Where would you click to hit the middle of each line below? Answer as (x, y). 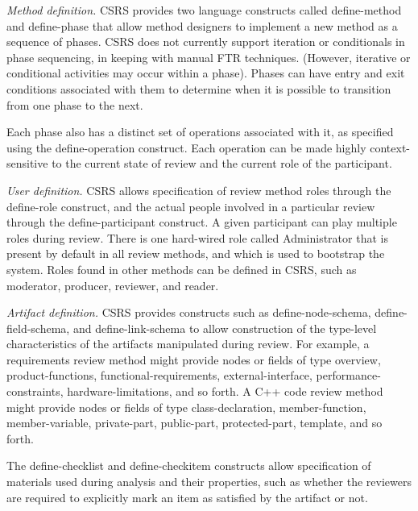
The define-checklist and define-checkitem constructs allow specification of (189, 465)
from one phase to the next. (75, 104)
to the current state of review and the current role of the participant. (222, 163)
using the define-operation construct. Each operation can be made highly (186, 147)
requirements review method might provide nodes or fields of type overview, (194, 359)
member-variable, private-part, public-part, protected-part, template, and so (195, 423)
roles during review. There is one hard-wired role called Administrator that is (197, 237)
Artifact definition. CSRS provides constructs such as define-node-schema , (189, 312)
